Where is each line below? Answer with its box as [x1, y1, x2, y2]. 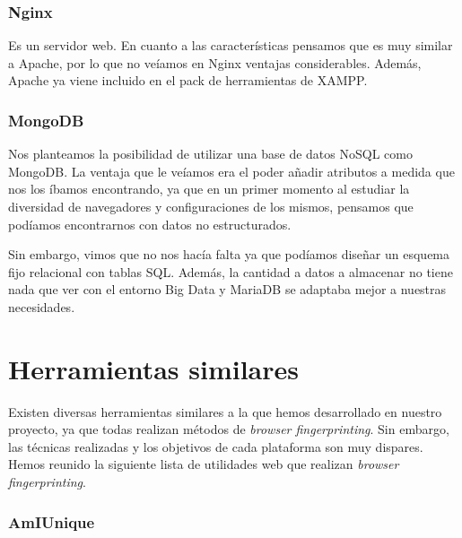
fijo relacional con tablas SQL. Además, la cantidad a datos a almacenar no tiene [8, 262, 453, 281]
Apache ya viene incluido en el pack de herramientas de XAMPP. [8, 71, 368, 90]
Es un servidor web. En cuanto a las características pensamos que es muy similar [8, 36, 453, 55]
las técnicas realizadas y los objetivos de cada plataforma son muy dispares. [8, 437, 423, 456]
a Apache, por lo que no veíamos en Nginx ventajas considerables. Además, [8, 53, 422, 72]
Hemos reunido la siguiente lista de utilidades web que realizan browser [8, 455, 399, 473]
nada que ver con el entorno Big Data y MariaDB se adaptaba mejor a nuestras [8, 280, 447, 299]
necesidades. [8, 297, 75, 316]
